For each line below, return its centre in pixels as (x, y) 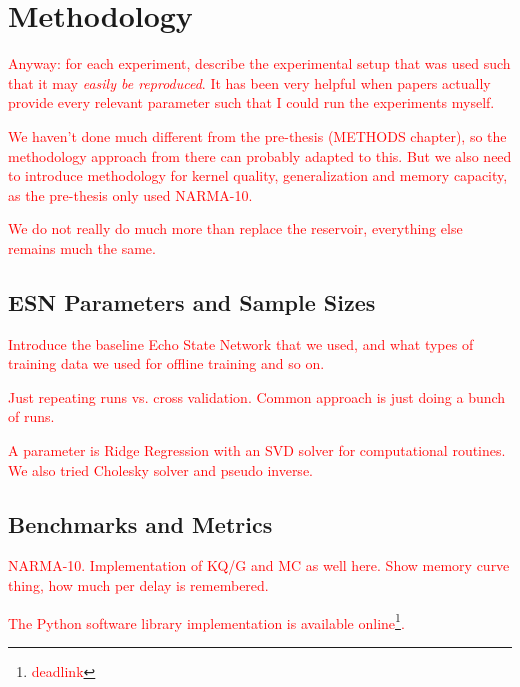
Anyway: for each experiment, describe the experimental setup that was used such (259, 63)
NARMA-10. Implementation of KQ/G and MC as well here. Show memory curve (259, 565)
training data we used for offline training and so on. (166, 363)
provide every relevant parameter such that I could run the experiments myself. (251, 102)
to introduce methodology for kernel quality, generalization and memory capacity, (258, 175)
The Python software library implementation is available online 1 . (206, 621)
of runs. (31, 416)
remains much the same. (82, 247)
